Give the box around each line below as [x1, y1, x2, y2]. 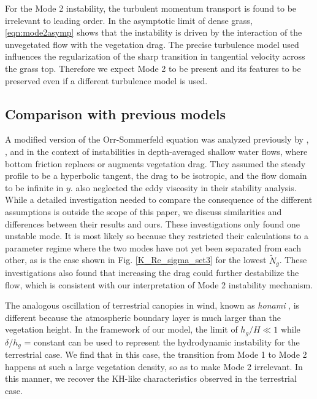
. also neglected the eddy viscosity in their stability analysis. [70, 181, 297, 194]
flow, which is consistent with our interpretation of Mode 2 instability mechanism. [5, 278, 313, 291]
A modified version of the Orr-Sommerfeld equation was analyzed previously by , [5, 133, 309, 146]
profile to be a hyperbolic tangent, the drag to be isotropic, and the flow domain [5, 169, 307, 182]
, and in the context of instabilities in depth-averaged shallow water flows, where [5, 144, 308, 157]
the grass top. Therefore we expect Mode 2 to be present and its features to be [5, 61, 301, 74]
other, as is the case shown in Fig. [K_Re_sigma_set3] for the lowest [5, 253, 267, 266]
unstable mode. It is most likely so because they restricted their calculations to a [5, 229, 308, 242]
